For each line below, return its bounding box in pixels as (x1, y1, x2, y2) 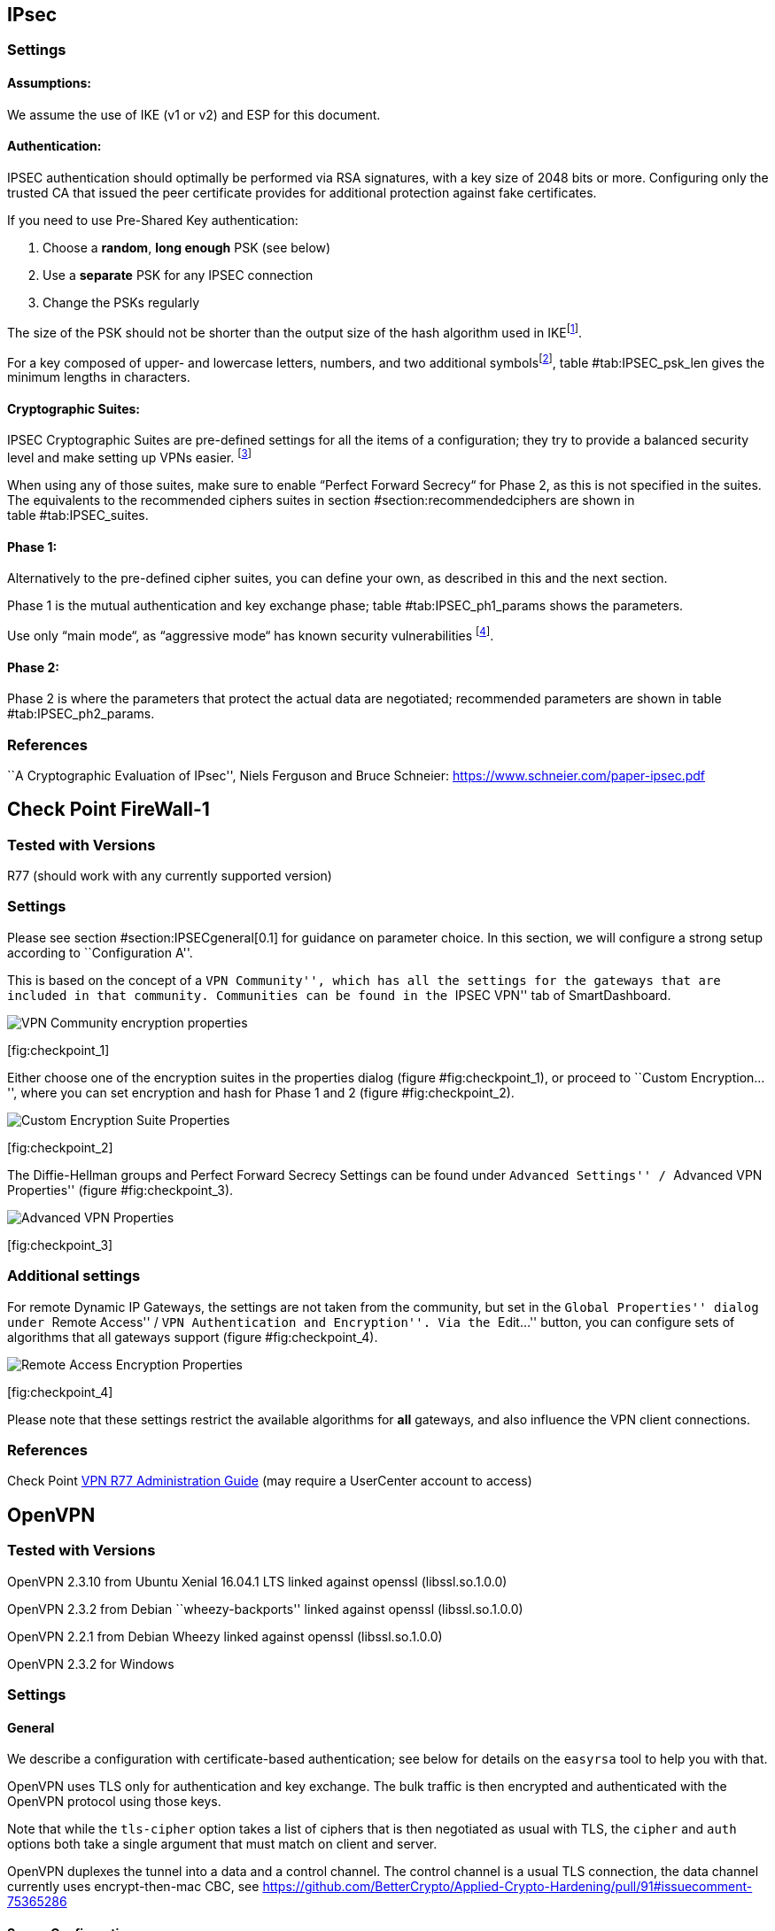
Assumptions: (7, 75, 92, 91)
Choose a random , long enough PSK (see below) (43, 239, 331, 255)
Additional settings (7, 1267, 141, 1285)
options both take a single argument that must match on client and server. (7, 1836, 438, 1852)
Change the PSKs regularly (43, 294, 200, 310)
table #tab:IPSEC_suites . (7, 508, 149, 523)
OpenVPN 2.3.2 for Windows (7, 1656, 174, 1671)
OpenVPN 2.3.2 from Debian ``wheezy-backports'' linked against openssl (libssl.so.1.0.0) (7, 1601, 523, 1617)
